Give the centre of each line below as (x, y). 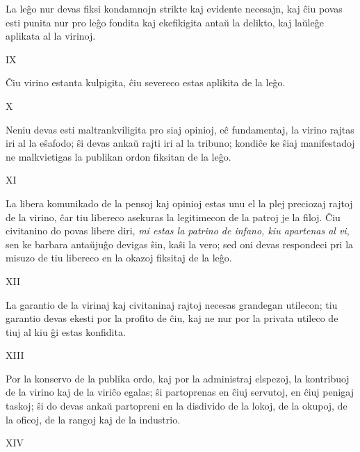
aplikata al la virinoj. (51, 36)
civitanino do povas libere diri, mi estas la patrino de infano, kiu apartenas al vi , (178, 231)
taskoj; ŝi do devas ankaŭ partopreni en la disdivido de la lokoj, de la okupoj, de (177, 406)
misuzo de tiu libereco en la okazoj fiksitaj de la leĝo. (119, 258)
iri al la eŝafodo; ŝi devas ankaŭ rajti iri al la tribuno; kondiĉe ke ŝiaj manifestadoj (180, 143)
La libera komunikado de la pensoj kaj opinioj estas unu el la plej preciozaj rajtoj (179, 203)
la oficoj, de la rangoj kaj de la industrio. (93, 419)
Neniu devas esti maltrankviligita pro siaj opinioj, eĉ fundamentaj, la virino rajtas (180, 129)
